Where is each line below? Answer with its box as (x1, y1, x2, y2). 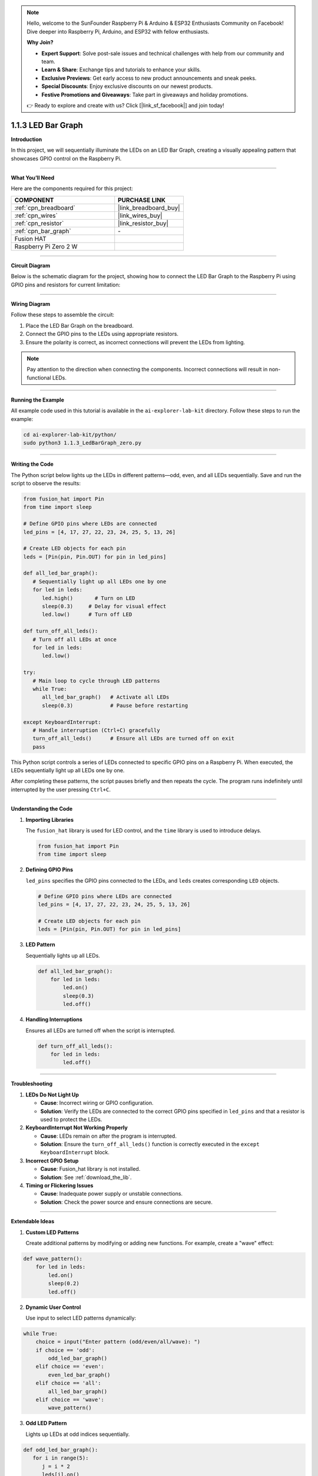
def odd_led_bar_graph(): (23, 1446, 98, 1453)
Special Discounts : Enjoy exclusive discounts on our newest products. (41, 83, 213, 90)
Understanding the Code (11, 805, 73, 812)
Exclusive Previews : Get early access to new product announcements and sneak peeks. (41, 74, 257, 81)
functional (26, 374, 51, 381)
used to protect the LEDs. (40, 1116, 102, 1123)
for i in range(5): (32, 1455, 89, 1461)
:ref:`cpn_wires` (14, 211, 58, 220)
